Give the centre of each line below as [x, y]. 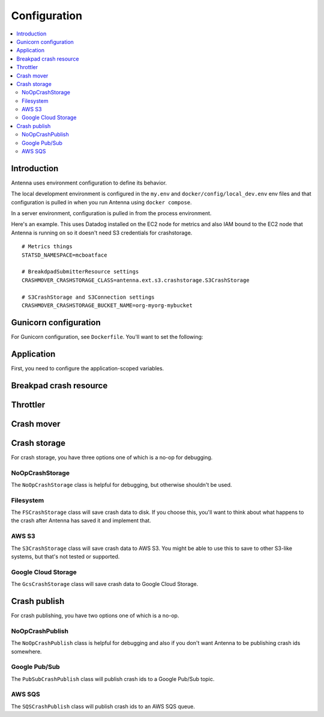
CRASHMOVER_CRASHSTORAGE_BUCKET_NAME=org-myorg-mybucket [107, 306]
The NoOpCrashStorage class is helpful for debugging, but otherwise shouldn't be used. [121, 484]
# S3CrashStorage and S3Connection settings [88, 297]
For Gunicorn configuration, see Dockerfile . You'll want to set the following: [107, 337]
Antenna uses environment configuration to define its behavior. [89, 183]
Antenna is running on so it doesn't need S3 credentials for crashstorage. [102, 233]
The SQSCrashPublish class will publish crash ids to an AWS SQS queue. [103, 706]
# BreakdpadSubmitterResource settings [80, 272]
